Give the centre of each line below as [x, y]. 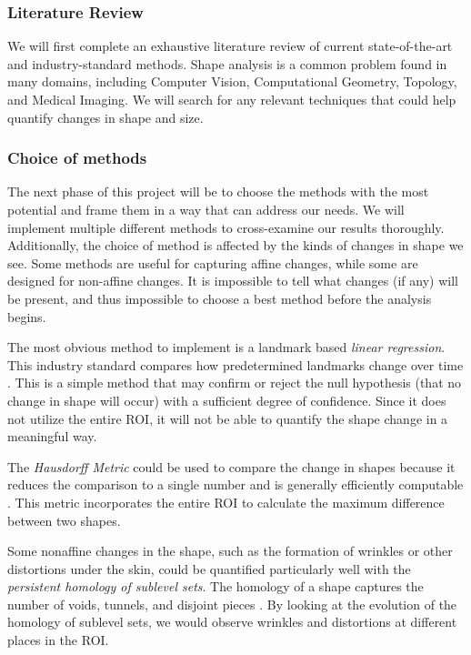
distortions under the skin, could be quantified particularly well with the [209, 568]
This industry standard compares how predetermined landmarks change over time [235, 364]
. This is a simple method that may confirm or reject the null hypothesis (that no [235, 383]
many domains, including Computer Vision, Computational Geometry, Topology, [232, 81]
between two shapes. [64, 520]
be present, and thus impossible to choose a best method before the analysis [220, 298]
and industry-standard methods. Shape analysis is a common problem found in [227, 63]
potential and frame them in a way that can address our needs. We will [206, 209]
